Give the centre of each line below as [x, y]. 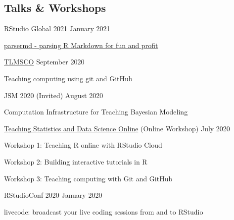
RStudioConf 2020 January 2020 [53, 195]
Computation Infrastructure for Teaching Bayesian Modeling [96, 112]
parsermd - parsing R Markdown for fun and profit [81, 45]
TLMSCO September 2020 [44, 62]
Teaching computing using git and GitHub [68, 78]
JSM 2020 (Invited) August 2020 [54, 95]
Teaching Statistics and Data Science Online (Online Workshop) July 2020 [117, 128]
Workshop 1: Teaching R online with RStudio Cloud [83, 145]
